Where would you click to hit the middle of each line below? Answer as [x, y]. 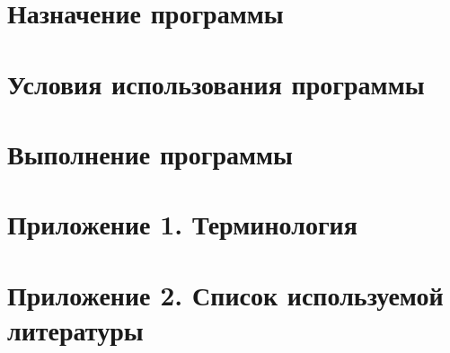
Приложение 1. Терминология [182, 224]
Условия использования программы [216, 83]
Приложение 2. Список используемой [225, 294]
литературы [75, 329]
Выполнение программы [150, 153]
